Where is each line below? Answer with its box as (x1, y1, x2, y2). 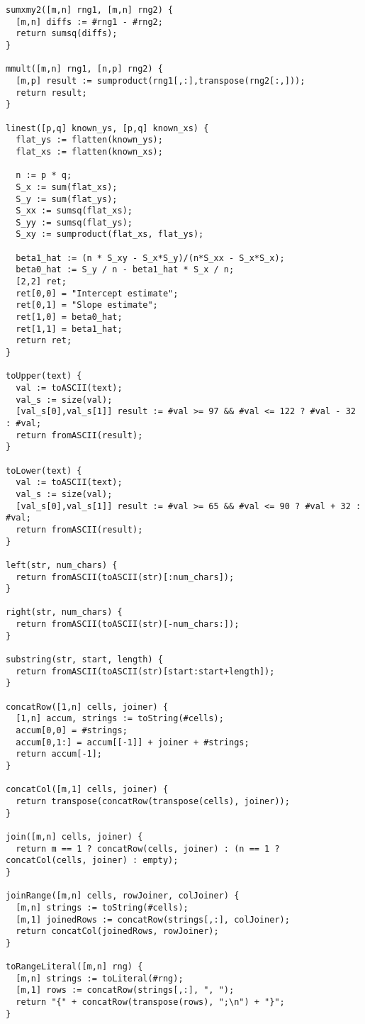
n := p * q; (16, 170, 72, 181)
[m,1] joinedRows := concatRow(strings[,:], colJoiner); (16, 914, 290, 925)
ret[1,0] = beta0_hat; (16, 312, 123, 323)
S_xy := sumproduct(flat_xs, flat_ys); (16, 229, 204, 240)
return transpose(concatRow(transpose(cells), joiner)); (16, 796, 290, 806)
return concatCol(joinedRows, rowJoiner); (16, 926, 219, 937)
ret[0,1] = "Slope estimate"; (16, 300, 158, 311)
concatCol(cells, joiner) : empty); (6, 855, 179, 866)
